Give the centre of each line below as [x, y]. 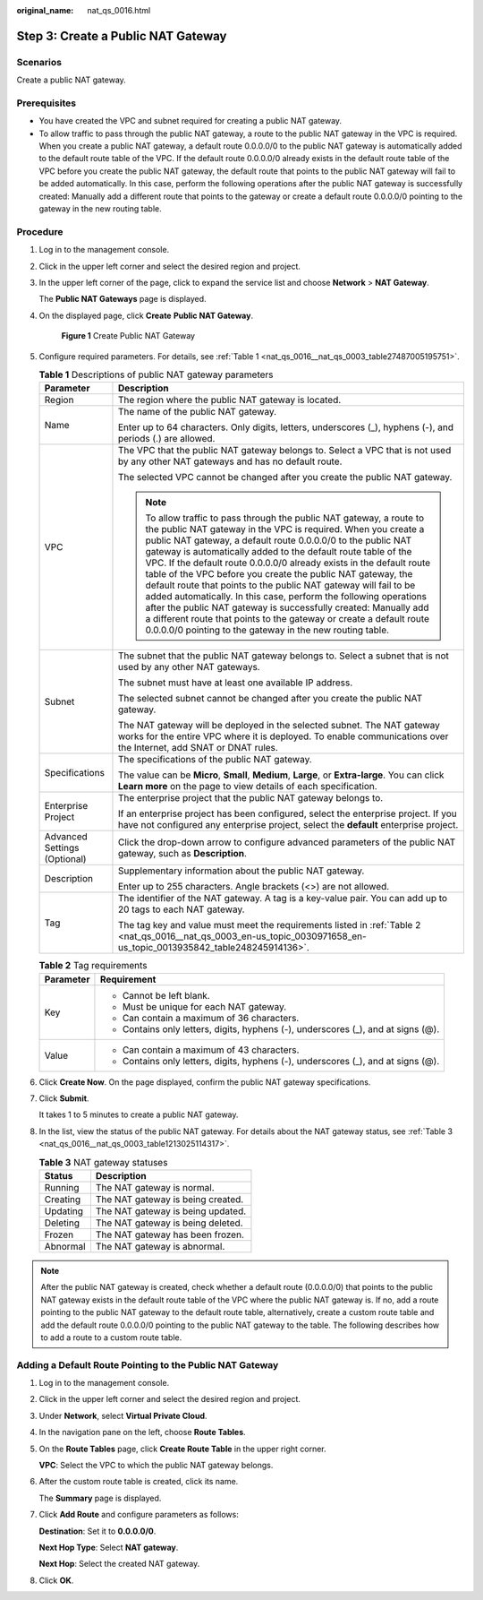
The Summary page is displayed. [100, 1498]
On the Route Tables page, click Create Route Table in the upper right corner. [182, 1449]
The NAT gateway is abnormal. [160, 1246]
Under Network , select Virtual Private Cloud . [123, 1415]
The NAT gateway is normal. [155, 1187]
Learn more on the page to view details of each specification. [247, 787]
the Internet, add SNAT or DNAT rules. [198, 748]
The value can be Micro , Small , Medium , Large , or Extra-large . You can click [281, 775]
